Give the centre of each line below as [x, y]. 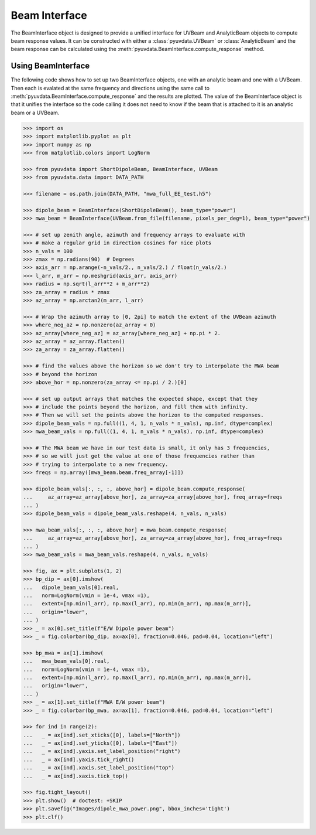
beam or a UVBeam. [35, 113]
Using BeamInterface [50, 66]
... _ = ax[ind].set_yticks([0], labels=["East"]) [100, 743]
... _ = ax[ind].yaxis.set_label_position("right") [102, 751]
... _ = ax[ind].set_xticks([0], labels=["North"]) [102, 735]
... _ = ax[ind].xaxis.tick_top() [76, 776]
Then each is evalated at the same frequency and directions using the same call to [110, 88]
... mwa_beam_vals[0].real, [66, 661]
